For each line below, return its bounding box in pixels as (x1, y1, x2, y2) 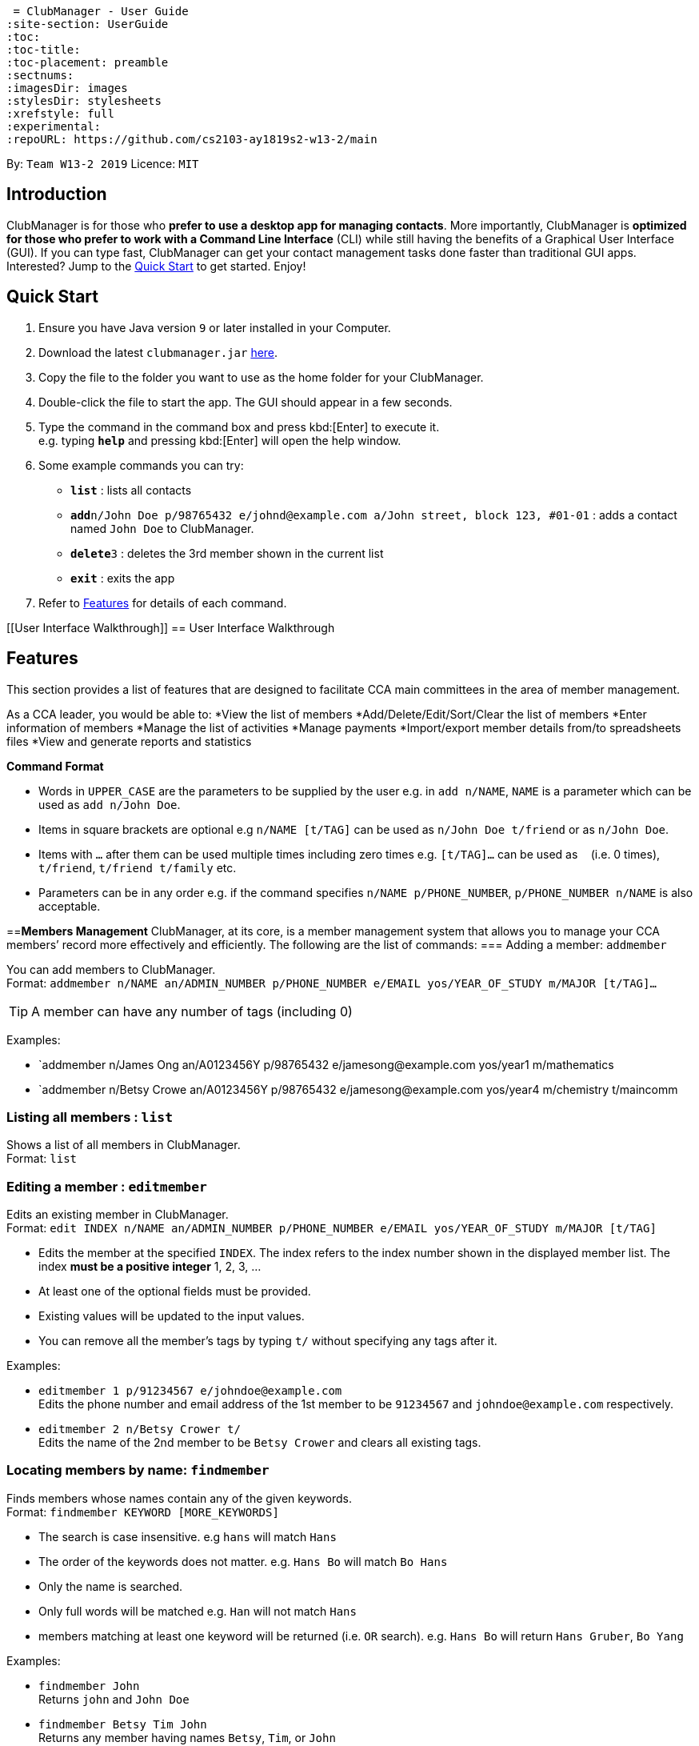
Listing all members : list (6, 1108, 174, 1125)
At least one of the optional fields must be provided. (38, 1284, 311, 1299)
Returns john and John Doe (38, 1692, 190, 1706)
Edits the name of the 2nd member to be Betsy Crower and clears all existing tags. (38, 1436, 481, 1450)
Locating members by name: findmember (6, 1462, 270, 1479)
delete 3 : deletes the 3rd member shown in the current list (70, 546, 384, 560)
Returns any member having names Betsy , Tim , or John (38, 1730, 336, 1744)
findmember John (38, 1679, 140, 1692)
